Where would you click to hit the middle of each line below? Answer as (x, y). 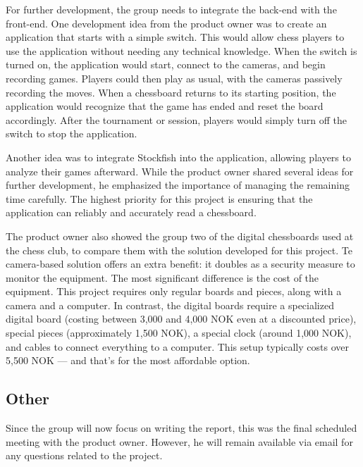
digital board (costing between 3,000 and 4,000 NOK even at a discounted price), (181, 319)
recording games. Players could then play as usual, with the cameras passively (174, 78)
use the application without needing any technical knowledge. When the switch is (181, 50)
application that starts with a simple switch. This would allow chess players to (175, 37)
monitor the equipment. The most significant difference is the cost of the (162, 277)
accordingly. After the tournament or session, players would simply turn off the (177, 119)
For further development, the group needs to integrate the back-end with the (171, 9)
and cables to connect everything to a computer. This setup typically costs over (177, 346)
